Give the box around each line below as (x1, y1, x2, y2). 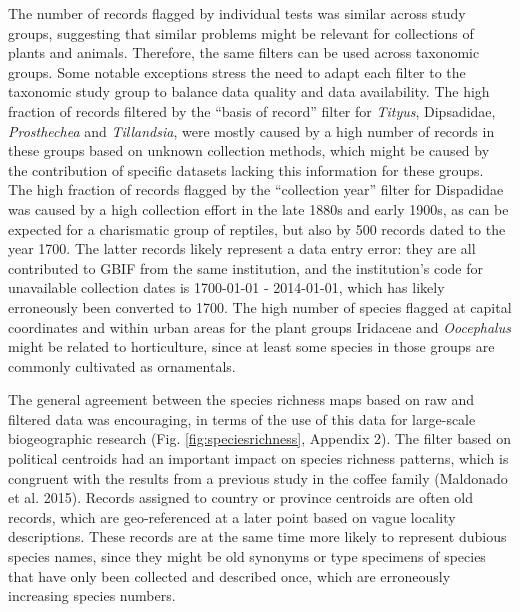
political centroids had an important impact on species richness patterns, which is (8, 448, 509, 469)
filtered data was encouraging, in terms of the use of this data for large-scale (8, 408, 476, 429)
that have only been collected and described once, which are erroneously (8, 565, 451, 586)
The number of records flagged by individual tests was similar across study (8, 3, 466, 23)
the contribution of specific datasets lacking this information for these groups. (8, 159, 484, 180)
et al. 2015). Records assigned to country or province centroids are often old (8, 487, 474, 508)
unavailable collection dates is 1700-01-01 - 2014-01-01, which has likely (8, 277, 445, 298)
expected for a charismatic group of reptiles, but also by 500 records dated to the (8, 218, 506, 239)
